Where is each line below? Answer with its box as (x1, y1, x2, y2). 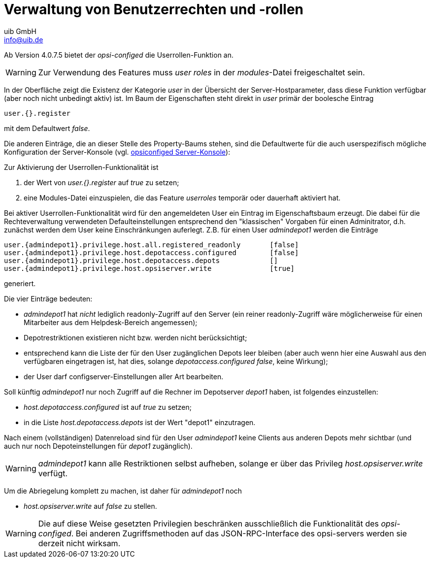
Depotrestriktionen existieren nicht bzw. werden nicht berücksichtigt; (24, 333, 247, 342)
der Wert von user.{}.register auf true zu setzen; (24, 178, 179, 187)
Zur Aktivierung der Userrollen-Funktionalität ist (4, 163, 159, 171)
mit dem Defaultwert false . (4, 124, 90, 132)
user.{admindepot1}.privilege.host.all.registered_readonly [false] (4, 240, 299, 249)
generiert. (4, 279, 36, 288)
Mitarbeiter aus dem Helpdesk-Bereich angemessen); (24, 318, 198, 327)
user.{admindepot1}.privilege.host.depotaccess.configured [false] (4, 248, 299, 257)
